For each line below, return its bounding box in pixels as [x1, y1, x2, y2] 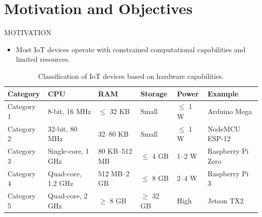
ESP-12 [207, 133, 231, 144]
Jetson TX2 [207, 195, 244, 205]
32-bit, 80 [47, 123, 78, 134]
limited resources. [16, 54, 70, 64]
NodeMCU [207, 123, 241, 134]
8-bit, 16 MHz [47, 106, 91, 117]
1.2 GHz [47, 178, 74, 188]
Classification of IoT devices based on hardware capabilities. [38, 70, 224, 81]
